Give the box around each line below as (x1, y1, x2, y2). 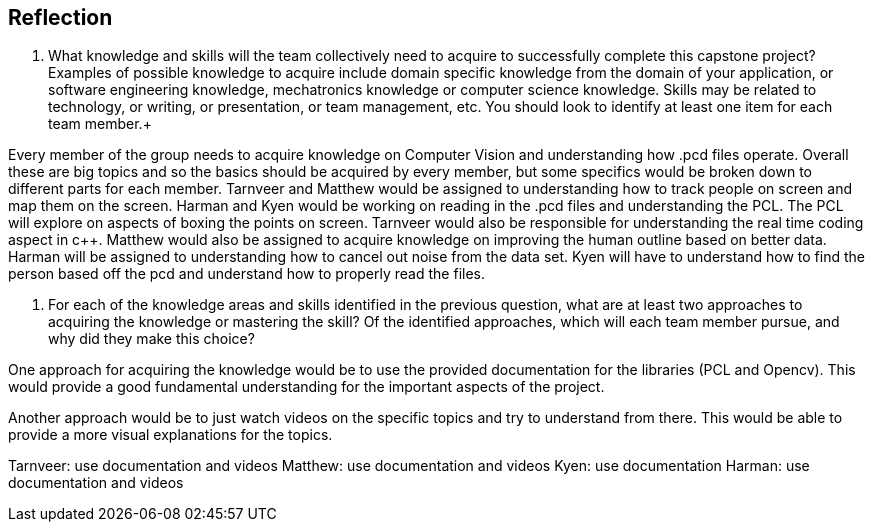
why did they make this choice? (48, 330, 255, 348)
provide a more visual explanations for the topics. (8, 426, 333, 444)
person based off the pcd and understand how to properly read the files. (8, 265, 485, 283)
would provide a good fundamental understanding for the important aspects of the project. (8, 378, 605, 396)
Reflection (8, 5, 113, 30)
